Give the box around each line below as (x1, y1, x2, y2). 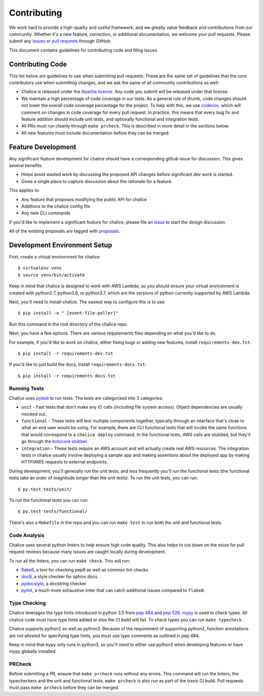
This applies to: (9, 187, 40, 193)
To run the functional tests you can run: (9, 497, 88, 503)
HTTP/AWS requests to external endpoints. (21, 459, 108, 465)
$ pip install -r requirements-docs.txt (18, 373, 116, 379)
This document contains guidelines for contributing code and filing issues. (9, 47, 159, 53)
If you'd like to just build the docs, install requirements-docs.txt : (9, 361, 147, 367)
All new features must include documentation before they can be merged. (21, 130, 170, 136)
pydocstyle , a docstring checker (21, 580, 87, 586)
